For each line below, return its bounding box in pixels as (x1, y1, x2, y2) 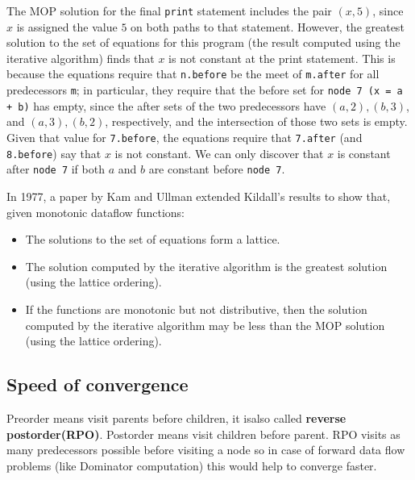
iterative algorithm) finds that (6, 49, 155, 66)
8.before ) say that (6, 144, 102, 161)
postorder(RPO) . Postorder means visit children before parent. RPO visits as (6, 425, 400, 442)
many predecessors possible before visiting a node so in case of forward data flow (6, 441, 405, 458)
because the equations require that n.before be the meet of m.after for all (6, 65, 380, 82)
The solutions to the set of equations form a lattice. (25, 231, 280, 248)
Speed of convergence (6, 372, 189, 397)
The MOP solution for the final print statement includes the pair (6, 2, 332, 19)
